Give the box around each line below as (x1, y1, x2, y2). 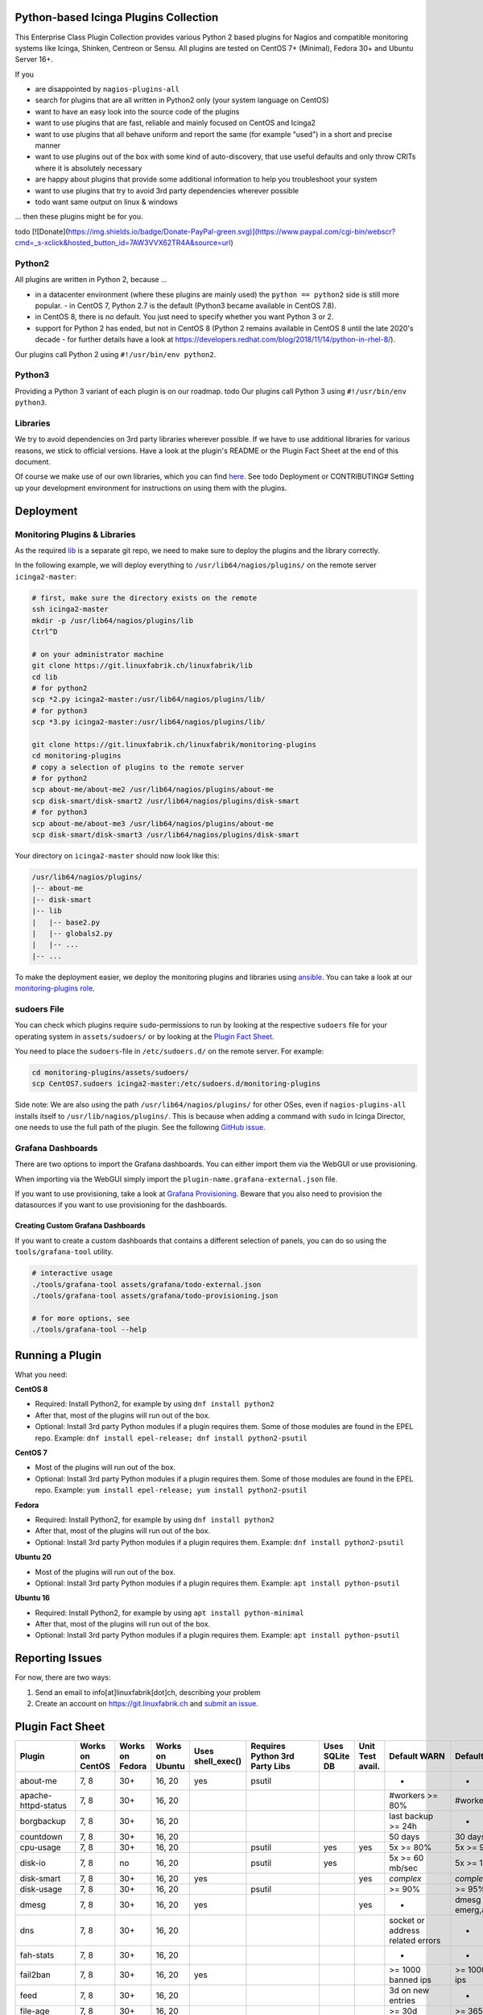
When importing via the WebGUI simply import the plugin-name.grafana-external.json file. (14, 1174, 338, 1184)
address (389, 1925, 420, 1936)
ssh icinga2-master (31, 604, 109, 614)
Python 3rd (250, 1751, 295, 1762)
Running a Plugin (14, 1348, 102, 1362)
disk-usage (19, 1884, 63, 1895)
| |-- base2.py (31, 917, 101, 927)
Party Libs (250, 1761, 291, 1772)
